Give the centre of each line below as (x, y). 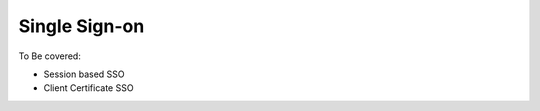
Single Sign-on (81, 26)
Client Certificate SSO (88, 88)
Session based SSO (84, 74)
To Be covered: (50, 56)
